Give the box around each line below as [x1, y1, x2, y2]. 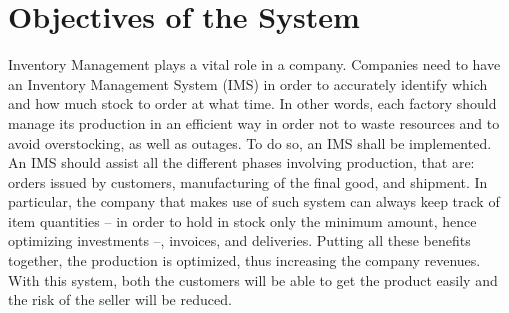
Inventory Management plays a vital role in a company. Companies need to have [8, 54, 501, 75]
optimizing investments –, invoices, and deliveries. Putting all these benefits [8, 230, 471, 251]
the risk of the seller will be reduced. [8, 289, 232, 310]
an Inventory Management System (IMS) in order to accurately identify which [8, 73, 488, 94]
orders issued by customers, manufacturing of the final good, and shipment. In [8, 171, 488, 192]
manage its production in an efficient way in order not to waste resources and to [8, 112, 500, 133]
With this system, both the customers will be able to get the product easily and [8, 269, 498, 290]
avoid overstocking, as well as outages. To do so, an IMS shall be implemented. [8, 132, 492, 153]
